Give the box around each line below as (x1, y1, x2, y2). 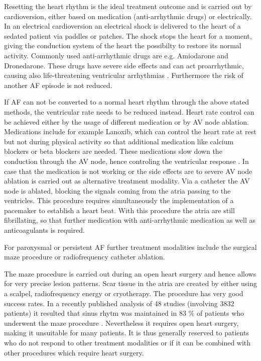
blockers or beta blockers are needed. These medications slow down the (4, 146, 222, 156)
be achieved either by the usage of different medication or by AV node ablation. (4, 116, 249, 127)
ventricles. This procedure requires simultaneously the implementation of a (4, 195, 234, 206)
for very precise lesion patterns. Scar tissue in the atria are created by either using (4, 278, 257, 289)
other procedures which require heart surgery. (4, 347, 144, 357)
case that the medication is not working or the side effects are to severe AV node (4, 165, 252, 176)
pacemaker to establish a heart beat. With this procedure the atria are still (4, 205, 235, 215)
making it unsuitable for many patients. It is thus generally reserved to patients (4, 327, 249, 338)
